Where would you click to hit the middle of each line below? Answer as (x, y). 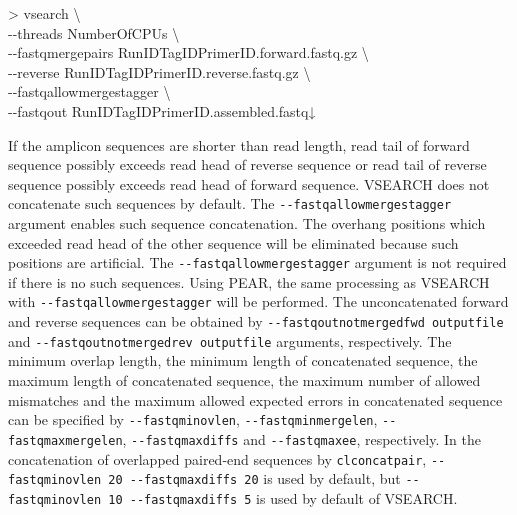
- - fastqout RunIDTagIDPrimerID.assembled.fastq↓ (162, 110)
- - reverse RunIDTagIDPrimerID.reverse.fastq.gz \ (159, 71)
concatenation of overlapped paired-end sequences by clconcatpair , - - (227, 458)
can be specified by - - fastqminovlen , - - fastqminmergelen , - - (202, 419)
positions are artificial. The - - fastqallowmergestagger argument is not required (257, 262)
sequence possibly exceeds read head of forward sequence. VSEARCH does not (249, 183)
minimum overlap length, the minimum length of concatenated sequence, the (243, 360)
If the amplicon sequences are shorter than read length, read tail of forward (239, 144)
